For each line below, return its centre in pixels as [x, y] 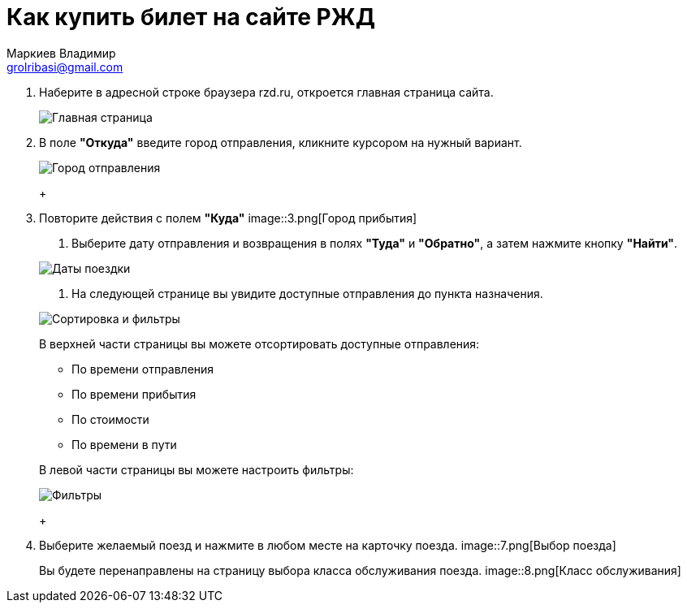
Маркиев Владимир [61, 53]
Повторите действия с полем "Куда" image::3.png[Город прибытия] [228, 218]
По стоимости [110, 419]
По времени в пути [124, 444]
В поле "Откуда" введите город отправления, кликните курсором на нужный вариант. [281, 142]
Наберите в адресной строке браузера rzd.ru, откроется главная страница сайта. [266, 92]
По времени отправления [143, 369]
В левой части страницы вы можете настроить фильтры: [197, 469]
